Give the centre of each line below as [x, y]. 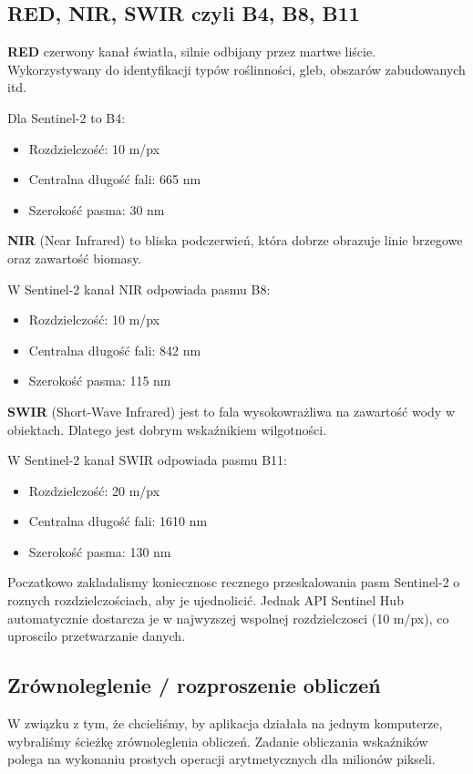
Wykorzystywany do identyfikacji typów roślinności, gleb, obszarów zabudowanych [236, 69]
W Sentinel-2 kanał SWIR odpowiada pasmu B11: [147, 460]
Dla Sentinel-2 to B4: [67, 117]
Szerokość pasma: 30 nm [97, 209]
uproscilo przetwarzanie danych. [97, 636]
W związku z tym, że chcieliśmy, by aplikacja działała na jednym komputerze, [225, 723]
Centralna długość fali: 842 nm [115, 350]
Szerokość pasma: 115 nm [100, 381]
